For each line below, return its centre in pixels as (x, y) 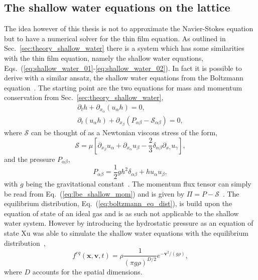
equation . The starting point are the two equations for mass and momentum (123, 87)
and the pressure (30, 159)
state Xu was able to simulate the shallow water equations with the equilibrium (126, 233)
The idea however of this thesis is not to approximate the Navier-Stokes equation (129, 28)
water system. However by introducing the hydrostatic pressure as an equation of (129, 223)
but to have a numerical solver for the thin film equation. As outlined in (115, 38)
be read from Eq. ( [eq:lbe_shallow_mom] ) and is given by (94, 193)
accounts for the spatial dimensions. (87, 271)
